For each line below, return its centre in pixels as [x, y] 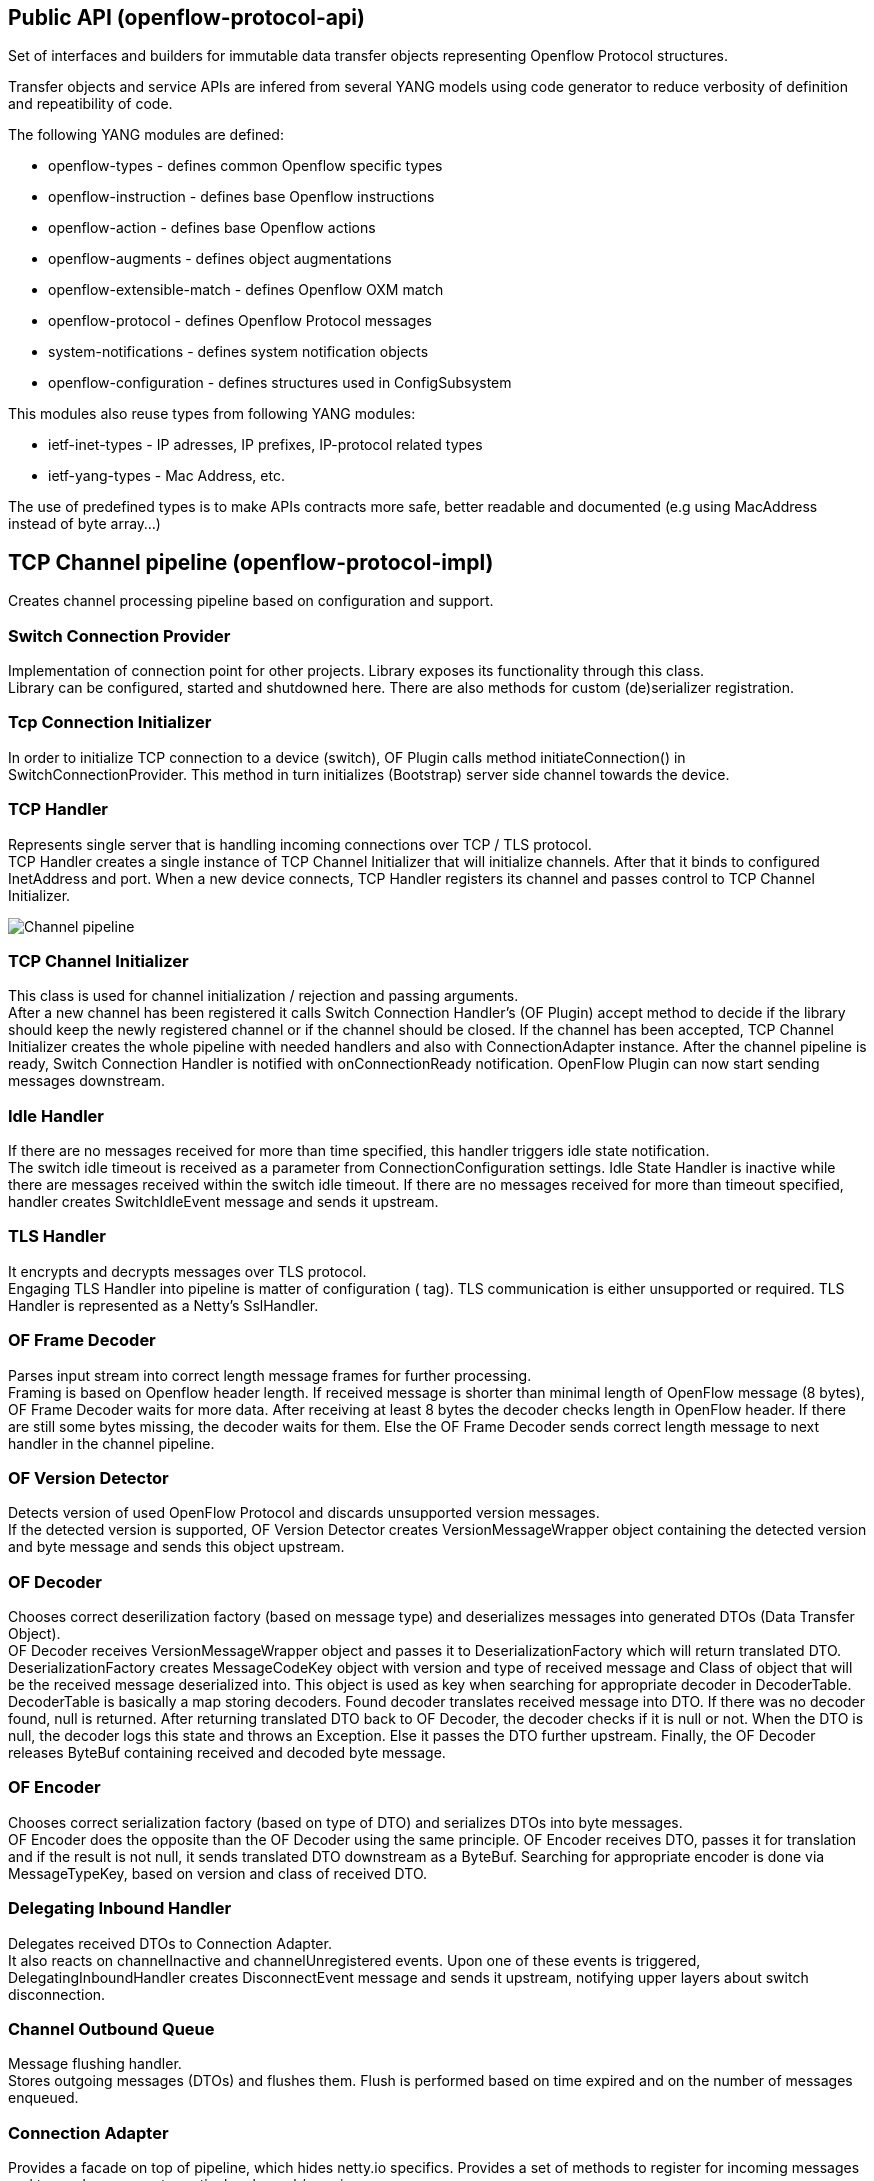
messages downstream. [87, 1081]
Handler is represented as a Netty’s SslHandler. [163, 1305]
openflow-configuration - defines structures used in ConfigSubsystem [280, 383]
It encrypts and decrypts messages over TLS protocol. [187, 1271]
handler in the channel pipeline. [111, 1443]
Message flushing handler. [95, 2064]
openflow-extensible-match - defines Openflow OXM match [246, 290]
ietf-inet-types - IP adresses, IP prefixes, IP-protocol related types [265, 445]
